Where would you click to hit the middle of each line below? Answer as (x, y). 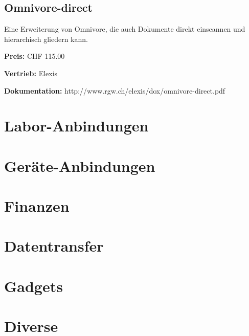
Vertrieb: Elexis (31, 73)
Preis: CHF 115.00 (35, 56)
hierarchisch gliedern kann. (46, 39)
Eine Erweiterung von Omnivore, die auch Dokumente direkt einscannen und (125, 29)
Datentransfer (54, 246)
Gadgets (33, 286)
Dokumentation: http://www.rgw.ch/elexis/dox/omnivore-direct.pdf (115, 90)
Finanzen (37, 206)
